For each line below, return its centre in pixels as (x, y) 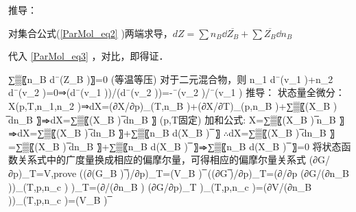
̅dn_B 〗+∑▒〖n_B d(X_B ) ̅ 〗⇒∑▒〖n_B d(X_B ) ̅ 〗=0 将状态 (204, 146)
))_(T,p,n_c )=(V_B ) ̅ (59, 200)
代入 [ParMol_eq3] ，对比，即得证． (88, 56)
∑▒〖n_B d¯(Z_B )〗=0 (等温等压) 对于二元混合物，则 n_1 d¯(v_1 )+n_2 (171, 79)
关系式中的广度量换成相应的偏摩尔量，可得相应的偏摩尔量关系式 (162, 160)
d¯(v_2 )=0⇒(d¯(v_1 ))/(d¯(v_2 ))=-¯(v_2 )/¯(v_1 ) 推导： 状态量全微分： (177, 92)
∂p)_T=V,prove (43, 173)
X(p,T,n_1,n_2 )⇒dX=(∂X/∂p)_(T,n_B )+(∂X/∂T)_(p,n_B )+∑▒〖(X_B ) (173, 105)
